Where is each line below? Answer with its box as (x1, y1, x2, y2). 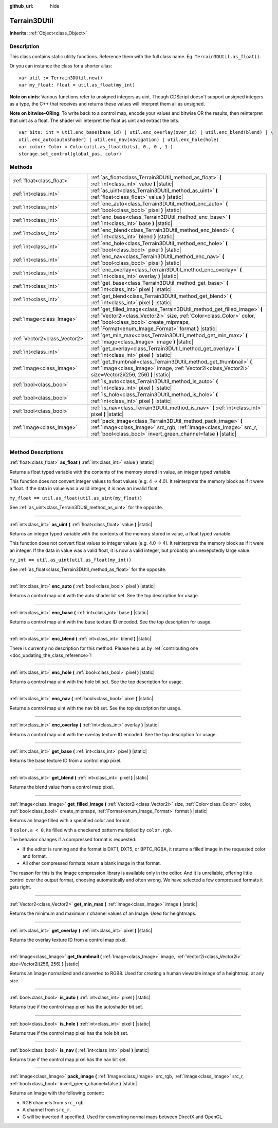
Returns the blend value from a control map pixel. (9, 784, 114, 790)
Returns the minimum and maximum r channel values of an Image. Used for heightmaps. (9, 910, 197, 916)
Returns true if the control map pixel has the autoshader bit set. (9, 1004, 143, 1010)
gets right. (9, 884, 31, 890)
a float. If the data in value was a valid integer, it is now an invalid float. (9, 485, 159, 492)
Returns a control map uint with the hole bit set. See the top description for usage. (9, 679, 183, 685)
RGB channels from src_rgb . (22, 1099, 85, 1105)
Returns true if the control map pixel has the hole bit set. (9, 1030, 128, 1036)
